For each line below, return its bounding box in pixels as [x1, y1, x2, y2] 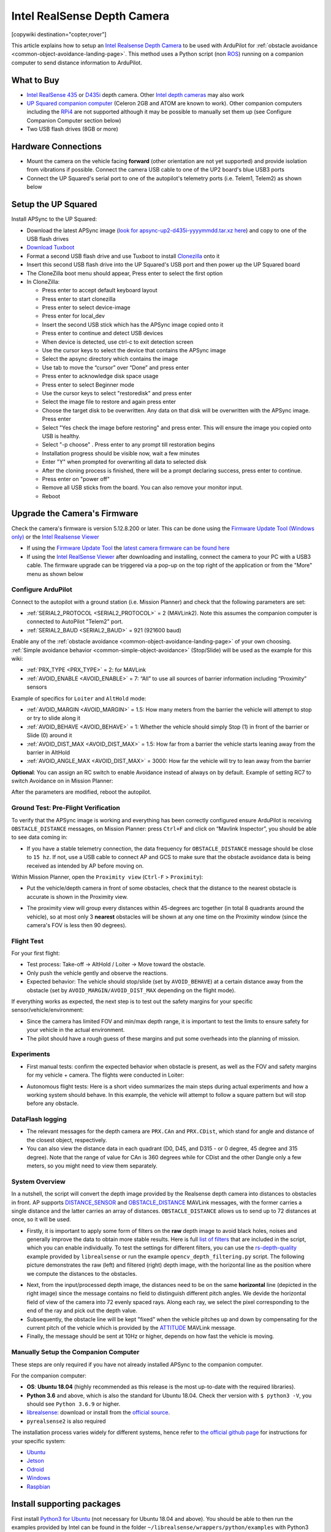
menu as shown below [26, 570, 84, 577]
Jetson [26, 1457, 44, 1465]
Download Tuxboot [26, 244, 75, 251]
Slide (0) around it [26, 732, 72, 739]
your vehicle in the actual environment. [26, 1026, 125, 1034]
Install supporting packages [11, 1499, 121, 1509]
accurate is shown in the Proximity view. [26, 893, 128, 900]
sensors [26, 683, 47, 691]
